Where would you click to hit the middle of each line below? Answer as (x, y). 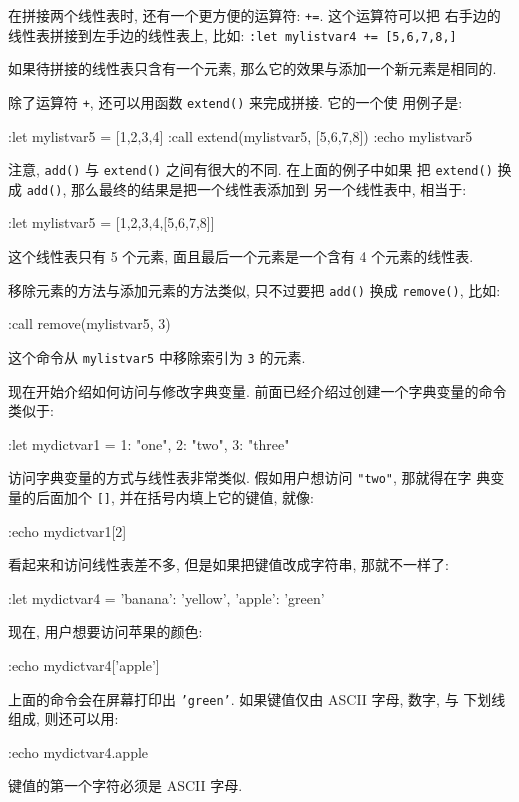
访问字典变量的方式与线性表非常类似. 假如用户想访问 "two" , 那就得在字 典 (249, 477)
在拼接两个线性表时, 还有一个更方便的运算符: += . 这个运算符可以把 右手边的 (254, 15)
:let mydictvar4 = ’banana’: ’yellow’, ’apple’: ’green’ (166, 597)
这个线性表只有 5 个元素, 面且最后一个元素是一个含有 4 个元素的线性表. (241, 256)
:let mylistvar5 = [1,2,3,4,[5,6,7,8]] (111, 222)
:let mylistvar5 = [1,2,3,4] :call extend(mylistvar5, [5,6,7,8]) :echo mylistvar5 (240, 135)
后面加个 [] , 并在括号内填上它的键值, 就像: (174, 497)
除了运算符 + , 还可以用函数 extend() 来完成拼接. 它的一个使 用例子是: (235, 101)
